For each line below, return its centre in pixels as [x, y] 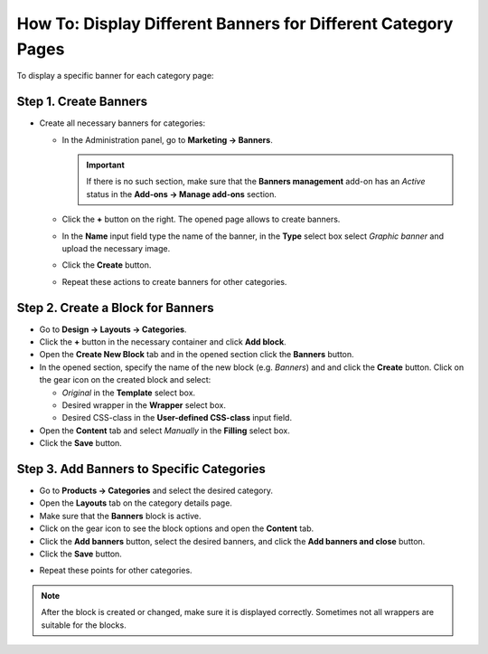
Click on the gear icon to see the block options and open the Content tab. [177, 528]
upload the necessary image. [116, 248]
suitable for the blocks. [84, 625]
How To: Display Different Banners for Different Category [235, 24]
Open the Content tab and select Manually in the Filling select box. [165, 431]
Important [106, 165]
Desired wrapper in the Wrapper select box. [144, 405]
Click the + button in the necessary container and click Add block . [163, 342]
